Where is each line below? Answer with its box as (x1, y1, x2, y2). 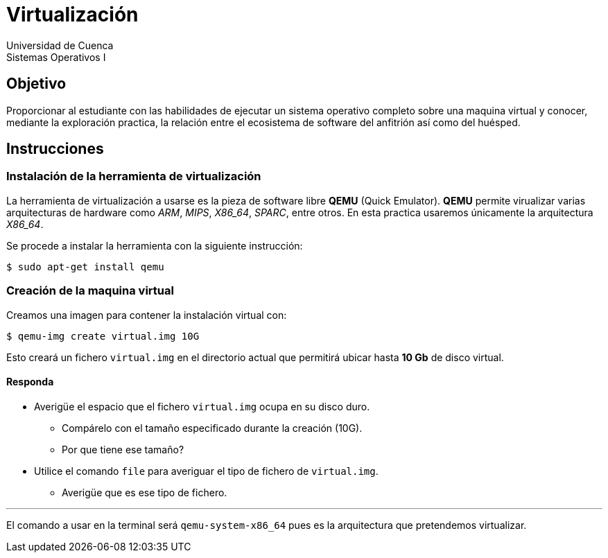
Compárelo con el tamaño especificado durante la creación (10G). (62, 421, 363, 434)
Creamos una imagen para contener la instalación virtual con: (6, 308, 287, 321)
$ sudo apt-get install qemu (6, 261, 164, 272)
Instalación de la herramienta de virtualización (6, 169, 261, 184)
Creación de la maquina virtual (6, 284, 174, 298)
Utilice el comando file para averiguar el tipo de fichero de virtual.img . (34, 464, 379, 477)
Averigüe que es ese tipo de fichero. (62, 486, 227, 498)
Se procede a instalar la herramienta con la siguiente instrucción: (6, 239, 303, 252)
